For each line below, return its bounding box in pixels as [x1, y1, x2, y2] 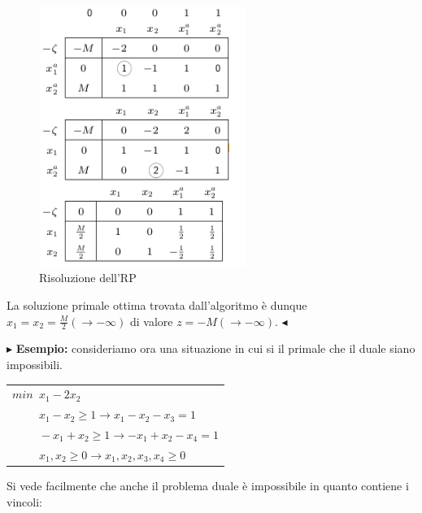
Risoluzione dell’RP [39, 269, 137, 286]
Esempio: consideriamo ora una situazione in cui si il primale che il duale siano [15, 340, 415, 357]
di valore [130, 312, 173, 329]
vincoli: [7, 493, 42, 510]
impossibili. [7, 356, 63, 372]
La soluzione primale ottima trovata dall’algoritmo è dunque [7, 296, 307, 313]
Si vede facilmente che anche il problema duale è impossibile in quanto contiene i [7, 476, 409, 493]
